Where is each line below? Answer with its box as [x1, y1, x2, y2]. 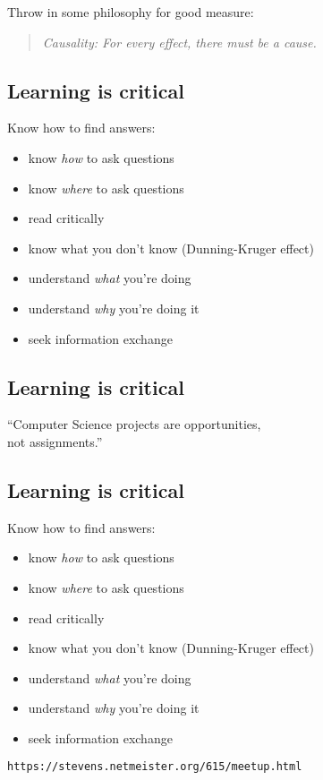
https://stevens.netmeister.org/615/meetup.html [7, 760, 302, 774]
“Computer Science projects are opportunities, [7, 415, 261, 433]
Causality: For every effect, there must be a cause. [42, 32, 317, 51]
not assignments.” [7, 432, 103, 450]
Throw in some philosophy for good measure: [7, 3, 254, 21]
